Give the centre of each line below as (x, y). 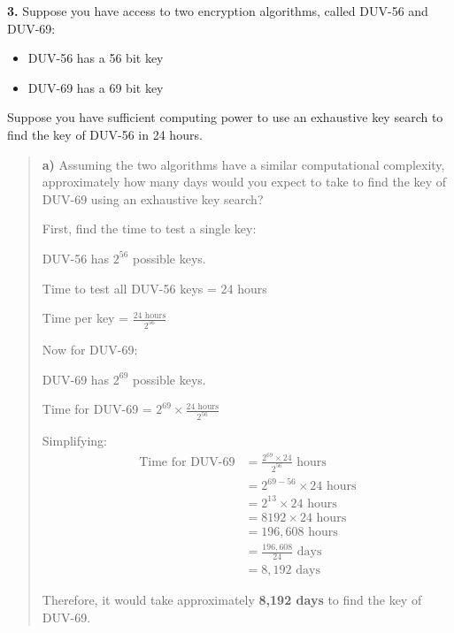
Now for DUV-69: (90, 349)
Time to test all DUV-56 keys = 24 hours (154, 288)
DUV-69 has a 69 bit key (96, 87)
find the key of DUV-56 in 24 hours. (105, 134)
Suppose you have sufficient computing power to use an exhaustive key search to (225, 117)
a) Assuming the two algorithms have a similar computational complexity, (243, 164)
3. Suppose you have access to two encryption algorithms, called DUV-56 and (218, 11)
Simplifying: (74, 441)
